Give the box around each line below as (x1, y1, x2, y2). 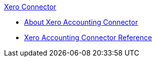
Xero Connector (4, 2, 57, 11)
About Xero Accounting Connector (24, 18, 138, 26)
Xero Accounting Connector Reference (24, 33, 152, 42)
